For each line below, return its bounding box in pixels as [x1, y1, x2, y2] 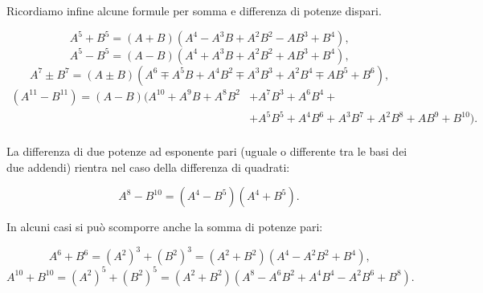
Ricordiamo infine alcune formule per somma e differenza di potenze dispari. [6, 2, 382, 18]
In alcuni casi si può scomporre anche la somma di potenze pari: [6, 218, 323, 235]
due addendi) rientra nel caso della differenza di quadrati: [6, 158, 290, 175]
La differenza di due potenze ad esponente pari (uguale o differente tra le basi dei [6, 143, 407, 160]
